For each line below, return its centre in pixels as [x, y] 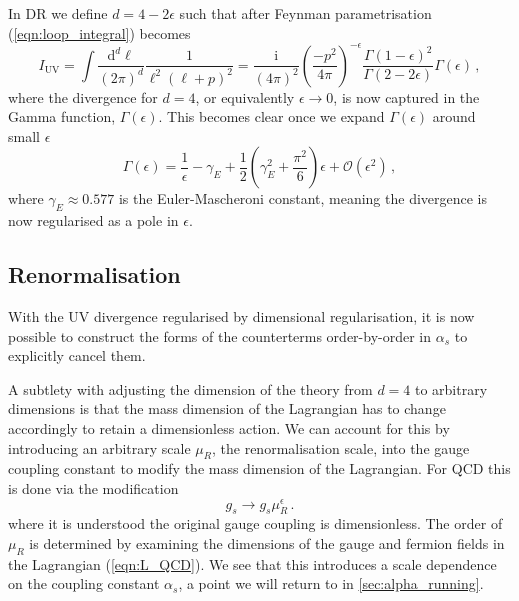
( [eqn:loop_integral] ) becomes [99, 32]
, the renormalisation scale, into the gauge [341, 447]
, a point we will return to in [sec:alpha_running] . [331, 583]
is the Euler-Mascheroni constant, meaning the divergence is [303, 198]
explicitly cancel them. [77, 355]
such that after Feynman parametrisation [305, 13]
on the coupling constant [84, 583]
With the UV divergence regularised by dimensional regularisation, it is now [241, 316]
